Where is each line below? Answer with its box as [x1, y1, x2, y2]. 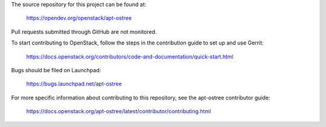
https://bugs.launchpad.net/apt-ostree [26, 80, 122, 87]
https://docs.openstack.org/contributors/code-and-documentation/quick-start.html [26, 53, 234, 60]
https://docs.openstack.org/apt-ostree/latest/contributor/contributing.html [26, 108, 211, 115]
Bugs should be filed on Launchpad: [11, 66, 101, 73]
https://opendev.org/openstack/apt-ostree [26, 14, 132, 22]
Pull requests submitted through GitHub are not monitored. [11, 28, 157, 36]
